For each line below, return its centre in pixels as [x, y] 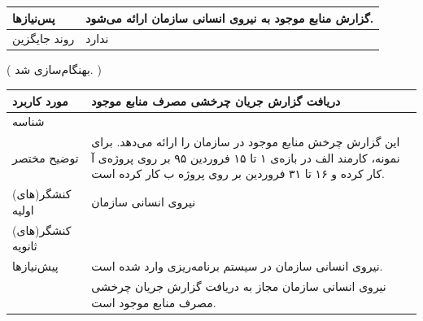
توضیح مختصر [46, 157]
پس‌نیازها [34, 17]
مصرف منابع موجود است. [154, 302]
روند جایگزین [44, 39]
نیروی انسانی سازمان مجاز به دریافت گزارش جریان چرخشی [239, 286]
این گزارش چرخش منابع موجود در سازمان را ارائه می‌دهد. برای [246, 142]
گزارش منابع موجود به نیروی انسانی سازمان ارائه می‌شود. [230, 17]
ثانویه [25, 246]
